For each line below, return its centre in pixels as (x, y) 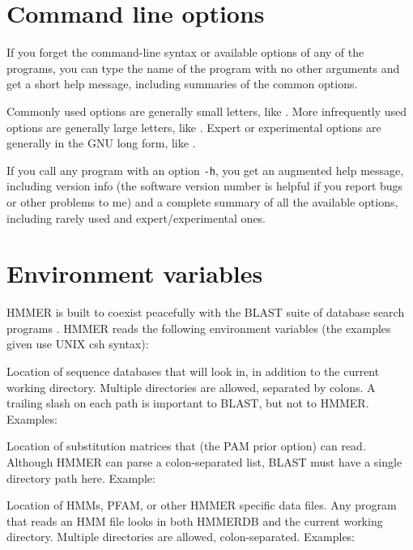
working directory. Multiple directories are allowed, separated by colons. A (191, 387)
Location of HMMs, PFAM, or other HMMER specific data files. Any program (202, 505)
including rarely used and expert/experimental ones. (136, 217)
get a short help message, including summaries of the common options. (182, 84)
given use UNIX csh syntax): (78, 344)
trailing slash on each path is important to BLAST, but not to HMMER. (188, 403)
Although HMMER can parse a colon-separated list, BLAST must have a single (204, 462)
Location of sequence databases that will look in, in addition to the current (193, 371)
